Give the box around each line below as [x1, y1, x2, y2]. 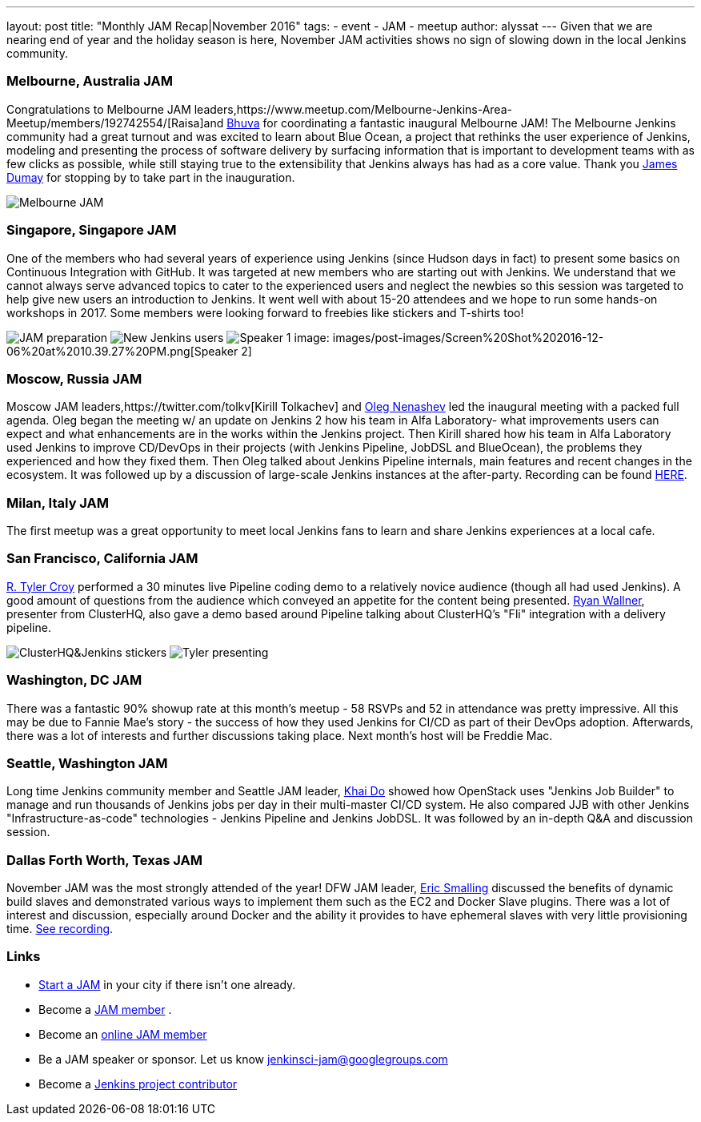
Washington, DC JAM [6, 672, 142, 689]
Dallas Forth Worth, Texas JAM [6, 851, 202, 868]
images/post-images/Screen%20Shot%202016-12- [332, 330, 604, 344]
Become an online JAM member [38, 1027, 207, 1041]
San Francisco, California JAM [6, 550, 198, 567]
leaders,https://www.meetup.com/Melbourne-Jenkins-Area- [194, 102, 512, 116]
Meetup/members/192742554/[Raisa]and [6, 115, 224, 130]
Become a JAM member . [38, 1002, 172, 1016]
